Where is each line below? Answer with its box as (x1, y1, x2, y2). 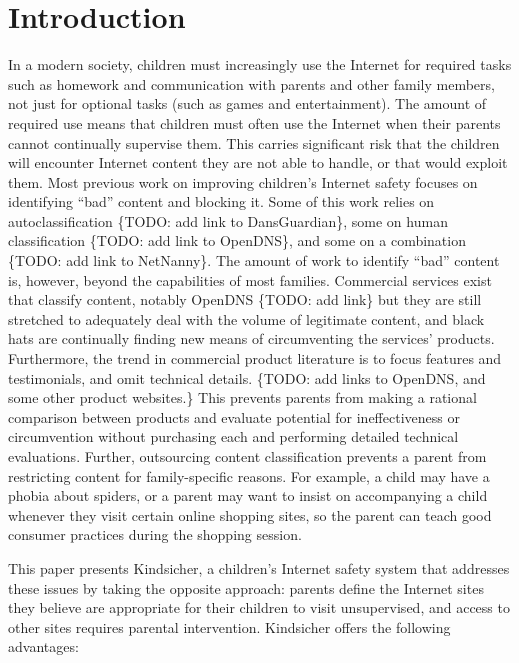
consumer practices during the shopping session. (8, 524, 302, 545)
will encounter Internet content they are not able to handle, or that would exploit (8, 152, 508, 173)
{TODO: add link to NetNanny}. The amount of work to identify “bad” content (8, 250, 500, 271)
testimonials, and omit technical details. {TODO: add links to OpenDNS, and (8, 367, 486, 388)
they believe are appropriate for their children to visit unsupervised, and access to (8, 597, 510, 618)
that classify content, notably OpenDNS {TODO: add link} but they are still (8, 289, 482, 310)
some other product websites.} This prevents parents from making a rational (8, 387, 477, 408)
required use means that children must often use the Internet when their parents (8, 112, 501, 133)
